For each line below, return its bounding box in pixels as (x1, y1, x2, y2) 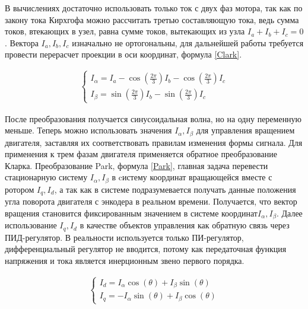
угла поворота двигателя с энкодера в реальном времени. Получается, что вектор (5, 195, 297, 208)
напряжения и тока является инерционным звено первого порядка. (5, 254, 245, 266)
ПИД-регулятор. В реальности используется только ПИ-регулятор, (5, 231, 244, 243)
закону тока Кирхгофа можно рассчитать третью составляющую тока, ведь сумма (5, 13, 299, 26)
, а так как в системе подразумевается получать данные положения (54, 183, 296, 195)
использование (5, 219, 57, 231)
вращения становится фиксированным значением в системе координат (5, 206, 258, 219)
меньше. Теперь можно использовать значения (5, 124, 172, 136)
